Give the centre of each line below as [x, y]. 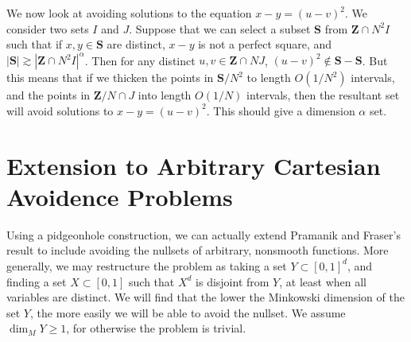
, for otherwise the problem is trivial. [156, 328]
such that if [35, 44]
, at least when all [323, 281]
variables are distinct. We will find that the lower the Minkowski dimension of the [205, 297]
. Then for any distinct [140, 60]
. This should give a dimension [281, 110]
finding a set [37, 281]
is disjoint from [233, 281]
